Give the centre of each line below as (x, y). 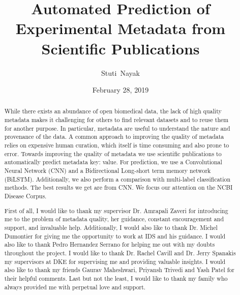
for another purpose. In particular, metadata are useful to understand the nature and (117, 128)
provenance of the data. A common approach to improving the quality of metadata (114, 137)
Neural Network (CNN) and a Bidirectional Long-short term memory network (108, 171)
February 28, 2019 (121, 90)
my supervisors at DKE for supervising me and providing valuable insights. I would (115, 261)
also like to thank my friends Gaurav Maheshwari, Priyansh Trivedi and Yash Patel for (119, 270)
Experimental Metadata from (121, 28)
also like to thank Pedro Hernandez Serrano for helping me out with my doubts (110, 244)
